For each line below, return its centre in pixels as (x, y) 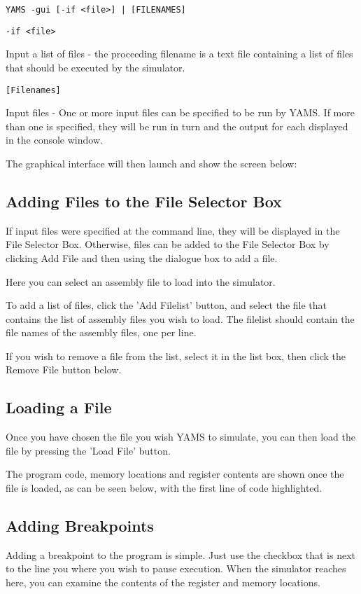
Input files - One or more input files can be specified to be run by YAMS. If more (180, 112)
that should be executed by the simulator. (95, 67)
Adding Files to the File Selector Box (144, 201)
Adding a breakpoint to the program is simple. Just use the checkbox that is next (181, 554)
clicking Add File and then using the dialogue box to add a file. (142, 257)
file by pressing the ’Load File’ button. (88, 450)
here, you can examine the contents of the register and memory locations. (163, 582)
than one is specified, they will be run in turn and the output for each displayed (177, 126)
